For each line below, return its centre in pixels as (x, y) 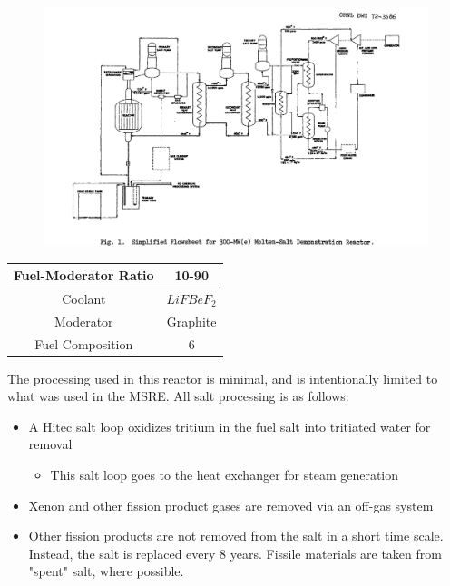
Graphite (191, 321)
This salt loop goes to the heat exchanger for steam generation (225, 475)
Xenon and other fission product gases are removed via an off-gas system (231, 505)
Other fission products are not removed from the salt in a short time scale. (236, 536)
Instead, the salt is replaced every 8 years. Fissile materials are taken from (235, 553)
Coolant (84, 298)
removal (50, 444)
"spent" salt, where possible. (106, 571)
